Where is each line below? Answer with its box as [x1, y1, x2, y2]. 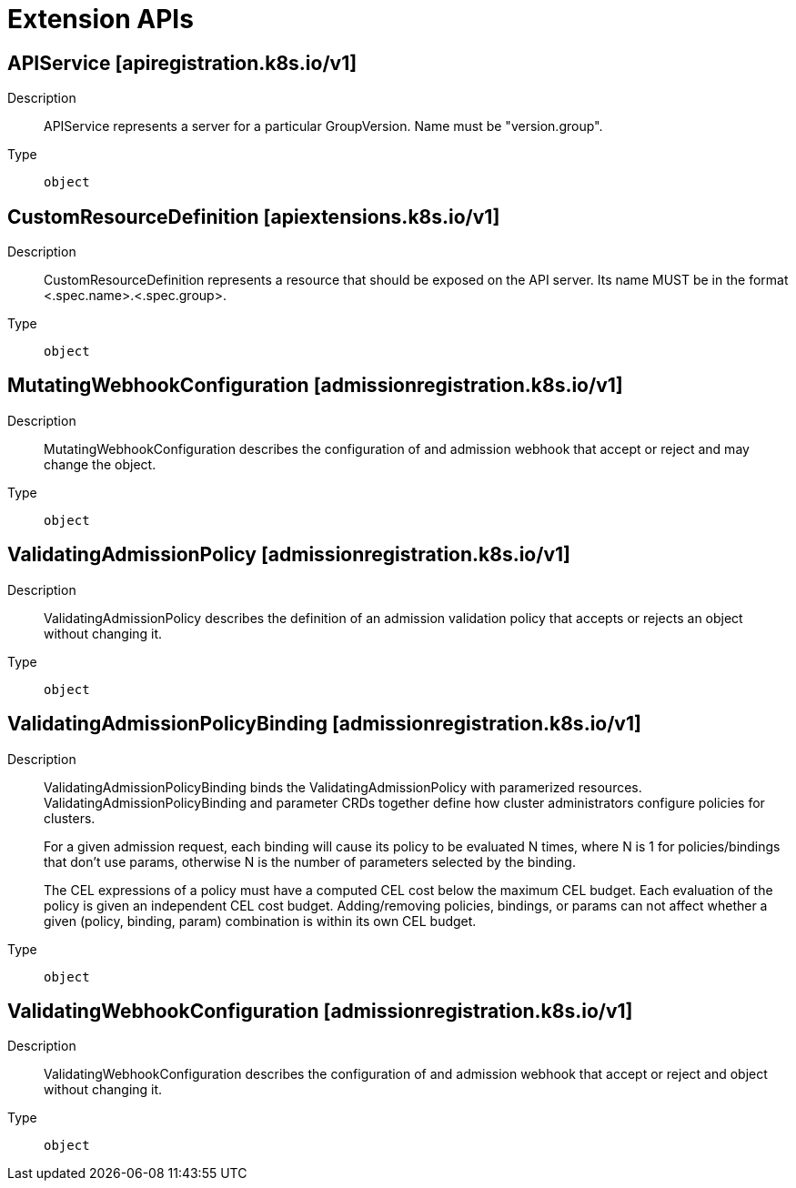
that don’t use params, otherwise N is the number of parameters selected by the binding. [44, 853, 576, 870]
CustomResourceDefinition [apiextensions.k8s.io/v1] [7, 205, 500, 228]
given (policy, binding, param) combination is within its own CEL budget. [44, 912, 477, 929]
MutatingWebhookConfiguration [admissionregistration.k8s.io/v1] [7, 374, 623, 398]
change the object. [44, 456, 156, 472]
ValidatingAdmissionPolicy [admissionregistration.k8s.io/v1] [7, 543, 570, 567]
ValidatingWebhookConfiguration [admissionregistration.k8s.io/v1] [7, 999, 633, 1022]
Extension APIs [7, 4, 194, 35]
